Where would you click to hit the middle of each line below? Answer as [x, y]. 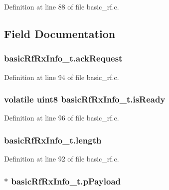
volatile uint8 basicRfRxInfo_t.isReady [85, 99]
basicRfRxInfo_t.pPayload [66, 181]
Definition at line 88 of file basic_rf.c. [62, 6]
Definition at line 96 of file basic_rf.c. [62, 118]
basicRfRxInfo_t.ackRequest [63, 58]
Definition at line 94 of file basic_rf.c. [62, 77]
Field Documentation [60, 33]
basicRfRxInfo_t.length [53, 140]
